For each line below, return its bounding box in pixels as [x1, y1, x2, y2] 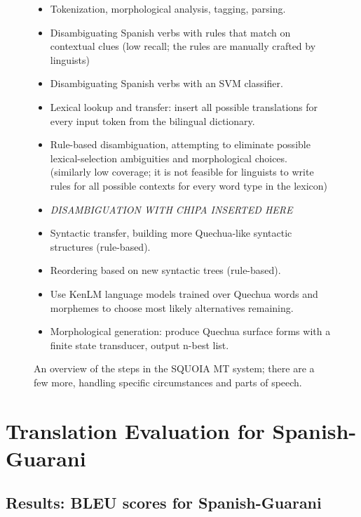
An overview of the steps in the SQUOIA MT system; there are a [34, 361, 315, 376]
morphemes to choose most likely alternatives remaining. [50, 300, 294, 315]
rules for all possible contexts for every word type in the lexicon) [50, 178, 328, 192]
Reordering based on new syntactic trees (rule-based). [50, 263, 281, 277]
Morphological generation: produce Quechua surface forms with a [50, 324, 331, 339]
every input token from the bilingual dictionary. [50, 113, 255, 128]
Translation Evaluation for [6, 416, 265, 445]
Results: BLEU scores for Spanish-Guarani [6, 492, 322, 513]
